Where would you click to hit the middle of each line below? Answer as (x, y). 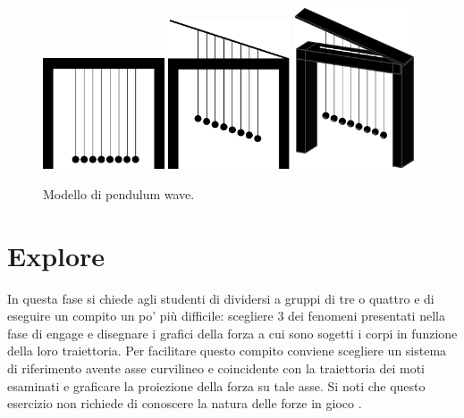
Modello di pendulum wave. (119, 193)
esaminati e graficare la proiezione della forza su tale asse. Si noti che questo (216, 385)
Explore (56, 255)
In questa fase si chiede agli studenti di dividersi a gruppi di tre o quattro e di (221, 298)
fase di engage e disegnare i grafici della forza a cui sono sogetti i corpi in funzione (232, 333)
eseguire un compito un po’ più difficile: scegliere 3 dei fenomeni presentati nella (226, 316)
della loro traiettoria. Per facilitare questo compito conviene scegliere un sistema (227, 351)
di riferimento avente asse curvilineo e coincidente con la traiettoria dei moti (216, 368)
